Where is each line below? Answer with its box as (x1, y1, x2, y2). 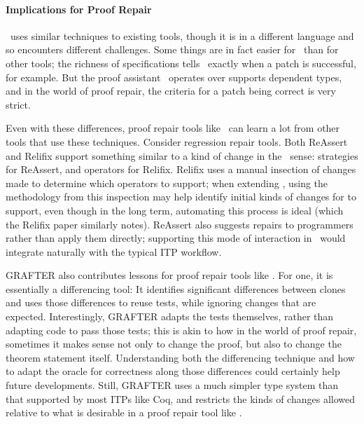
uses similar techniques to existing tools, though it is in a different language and (10, 28, 354, 43)
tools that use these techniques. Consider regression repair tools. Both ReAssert (6, 134, 348, 149)
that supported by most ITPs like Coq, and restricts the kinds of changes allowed (6, 391, 355, 406)
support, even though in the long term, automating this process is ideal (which (6, 203, 344, 217)
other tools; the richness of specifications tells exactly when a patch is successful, (6, 55, 356, 70)
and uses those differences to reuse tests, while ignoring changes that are (6, 295, 316, 310)
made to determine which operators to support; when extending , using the (6, 175, 328, 190)
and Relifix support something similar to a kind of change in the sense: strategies (6, 148, 358, 163)
